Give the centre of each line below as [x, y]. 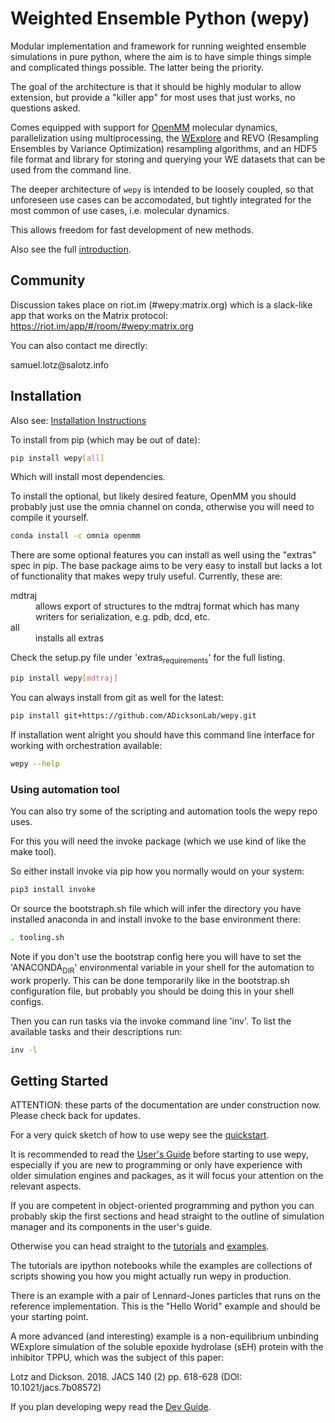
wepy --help [35, 763]
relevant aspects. [46, 1186]
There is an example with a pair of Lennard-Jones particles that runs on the [166, 1296]
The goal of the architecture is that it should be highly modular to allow [156, 86]
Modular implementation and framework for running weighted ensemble [158, 46]
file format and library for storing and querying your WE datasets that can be [168, 159]
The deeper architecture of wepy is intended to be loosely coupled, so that [162, 189]
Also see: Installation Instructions [78, 420]
